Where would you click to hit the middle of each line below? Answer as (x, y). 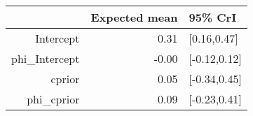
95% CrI (213, 17)
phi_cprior (53, 99)
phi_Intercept (46, 58)
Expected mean (134, 17)
